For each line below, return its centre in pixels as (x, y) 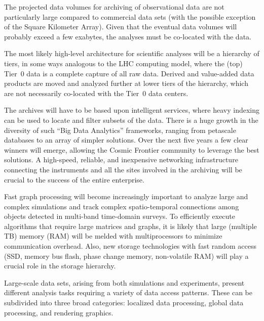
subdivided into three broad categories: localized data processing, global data (124, 303)
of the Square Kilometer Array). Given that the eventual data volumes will (121, 27)
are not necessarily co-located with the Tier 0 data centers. (96, 93)
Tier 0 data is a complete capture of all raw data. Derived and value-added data (129, 73)
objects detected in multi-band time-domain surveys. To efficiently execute (120, 216)
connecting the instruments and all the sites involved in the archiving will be (123, 169)
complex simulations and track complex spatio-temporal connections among (122, 206)
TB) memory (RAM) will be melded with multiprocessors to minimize (113, 236)
